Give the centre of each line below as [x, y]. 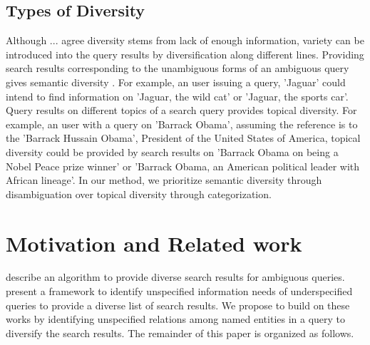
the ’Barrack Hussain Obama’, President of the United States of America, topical [183, 138]
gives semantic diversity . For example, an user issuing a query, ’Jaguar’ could [176, 82]
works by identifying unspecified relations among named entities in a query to [176, 319]
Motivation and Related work [154, 243]
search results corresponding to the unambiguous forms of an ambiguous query [178, 68]
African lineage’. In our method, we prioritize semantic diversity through [164, 180]
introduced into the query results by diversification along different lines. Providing [185, 54]
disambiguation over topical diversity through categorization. [139, 194]
